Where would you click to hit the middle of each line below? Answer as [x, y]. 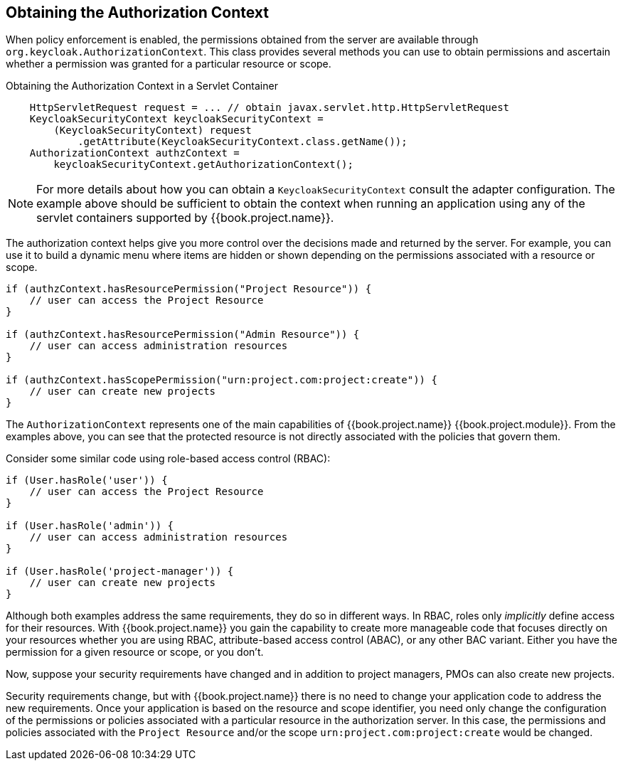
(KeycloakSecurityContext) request [153, 131]
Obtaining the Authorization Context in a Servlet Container [142, 86]
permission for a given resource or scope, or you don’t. [135, 652]
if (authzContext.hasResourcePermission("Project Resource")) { [189, 289]
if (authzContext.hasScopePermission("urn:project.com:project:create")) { [222, 380]
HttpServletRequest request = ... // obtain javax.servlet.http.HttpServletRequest [270, 108]
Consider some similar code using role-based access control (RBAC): [168, 459]
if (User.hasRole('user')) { [87, 480]
